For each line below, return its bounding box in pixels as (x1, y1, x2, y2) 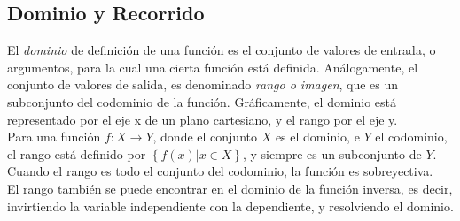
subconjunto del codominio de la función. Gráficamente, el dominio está (7, 92, 396, 110)
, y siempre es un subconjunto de (243, 144, 422, 163)
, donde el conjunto (152, 127, 257, 146)
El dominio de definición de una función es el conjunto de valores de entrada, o (7, 41, 436, 59)
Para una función (7, 127, 101, 146)
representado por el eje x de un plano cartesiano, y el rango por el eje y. (7, 110, 398, 128)
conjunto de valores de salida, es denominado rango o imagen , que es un (7, 75, 399, 94)
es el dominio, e (275, 127, 360, 146)
